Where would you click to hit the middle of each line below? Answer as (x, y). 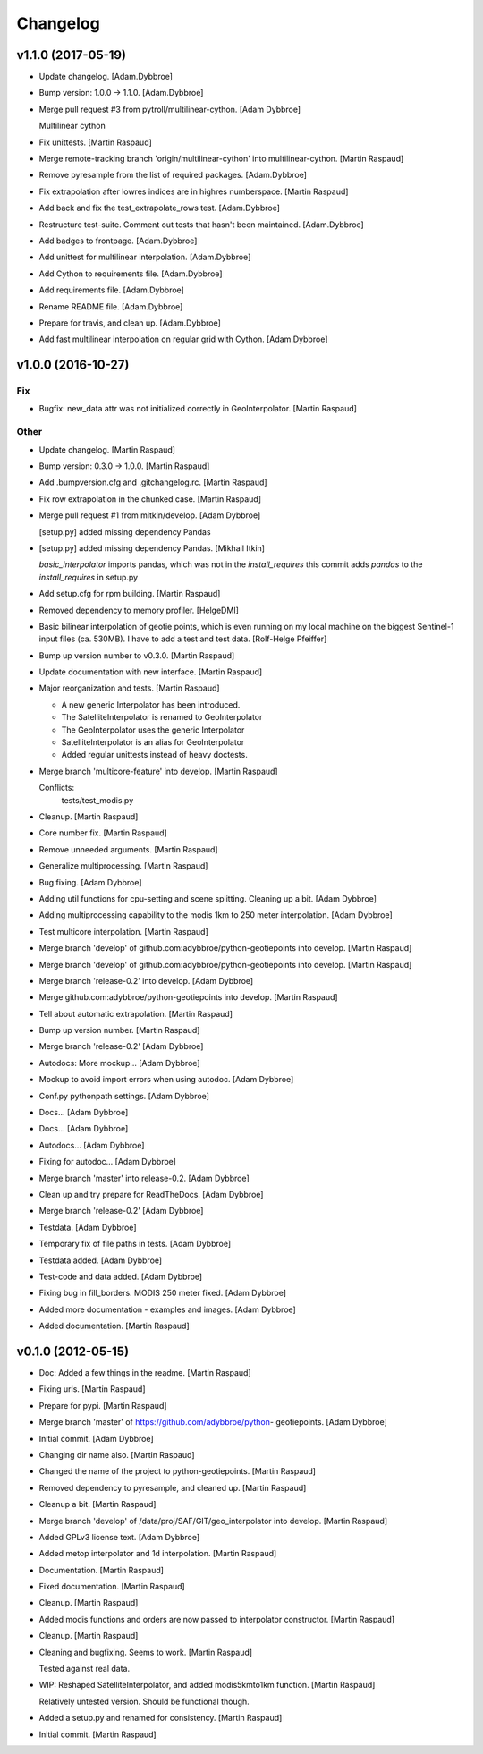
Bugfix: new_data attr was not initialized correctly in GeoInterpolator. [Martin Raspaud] (198, 409)
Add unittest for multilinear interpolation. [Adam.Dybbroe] (145, 257)
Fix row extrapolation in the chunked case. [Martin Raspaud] (150, 499)
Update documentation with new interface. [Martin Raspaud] (151, 672)
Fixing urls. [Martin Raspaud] (93, 1389)
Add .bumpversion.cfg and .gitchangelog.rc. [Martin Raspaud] (153, 482)
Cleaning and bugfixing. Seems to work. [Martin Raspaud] (146, 1652)
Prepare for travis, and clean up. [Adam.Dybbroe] (130, 323)
